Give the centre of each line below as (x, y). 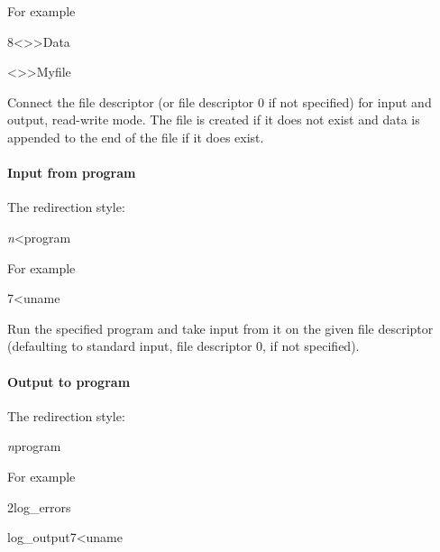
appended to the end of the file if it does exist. (136, 137)
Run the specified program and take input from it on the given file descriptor (220, 328)
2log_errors (39, 506)
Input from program (72, 173)
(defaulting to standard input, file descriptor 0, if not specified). (183, 346)
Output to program (69, 381)
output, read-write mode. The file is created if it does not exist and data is (214, 120)
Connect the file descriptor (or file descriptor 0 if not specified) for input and (220, 101)
